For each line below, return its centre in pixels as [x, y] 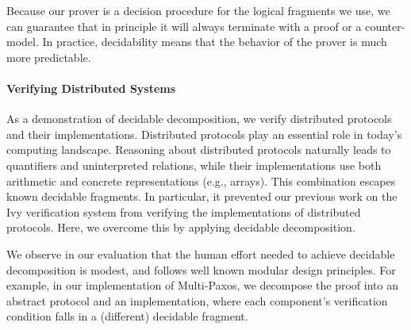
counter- [385, 26]
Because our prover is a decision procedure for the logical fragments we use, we [198, 10]
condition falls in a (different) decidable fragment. [127, 316]
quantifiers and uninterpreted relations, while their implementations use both [194, 165]
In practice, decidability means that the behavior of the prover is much [215, 42]
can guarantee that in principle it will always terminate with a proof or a [184, 26]
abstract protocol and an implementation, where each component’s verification [197, 300]
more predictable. [49, 57]
